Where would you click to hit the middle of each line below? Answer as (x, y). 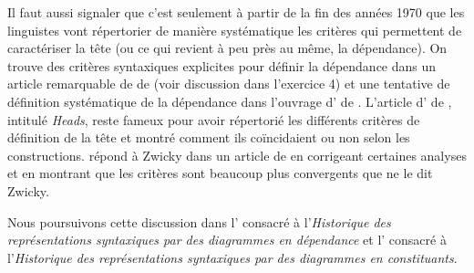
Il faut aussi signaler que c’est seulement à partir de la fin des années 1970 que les (236, 12)
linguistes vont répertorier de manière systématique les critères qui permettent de (235, 30)
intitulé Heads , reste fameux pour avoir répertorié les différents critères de (214, 119)
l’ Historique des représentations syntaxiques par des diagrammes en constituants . (232, 257)
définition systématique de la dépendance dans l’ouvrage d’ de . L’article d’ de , (230, 101)
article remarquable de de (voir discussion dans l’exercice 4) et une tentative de (229, 84)
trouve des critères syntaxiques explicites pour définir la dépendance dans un (222, 65)
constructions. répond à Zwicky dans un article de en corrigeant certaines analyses (237, 155)
